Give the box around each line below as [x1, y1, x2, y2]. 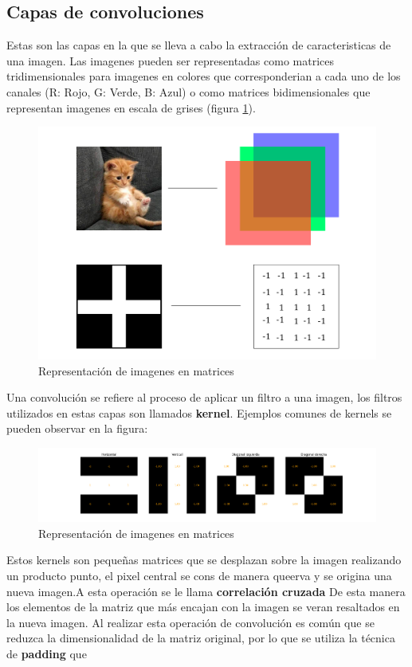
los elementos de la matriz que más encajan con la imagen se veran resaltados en [6, 598, 400, 615]
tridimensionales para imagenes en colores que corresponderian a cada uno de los [6, 68, 401, 84]
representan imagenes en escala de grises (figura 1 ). [6, 99, 256, 116]
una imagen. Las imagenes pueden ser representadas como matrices [6, 52, 335, 69]
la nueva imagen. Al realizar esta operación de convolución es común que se [6, 614, 375, 630]
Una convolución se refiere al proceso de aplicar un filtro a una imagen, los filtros [6, 389, 402, 406]
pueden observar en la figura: [6, 420, 148, 437]
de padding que [6, 645, 87, 662]
